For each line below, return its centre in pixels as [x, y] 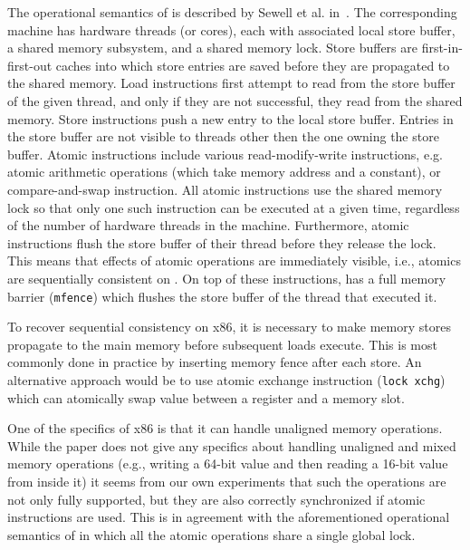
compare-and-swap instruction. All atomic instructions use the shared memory [225, 189]
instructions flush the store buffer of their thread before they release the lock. [222, 242]
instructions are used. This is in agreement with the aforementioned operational [229, 517]
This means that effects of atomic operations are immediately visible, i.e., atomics [234, 261]
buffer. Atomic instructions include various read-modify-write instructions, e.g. [225, 154]
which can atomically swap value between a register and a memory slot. [206, 397]
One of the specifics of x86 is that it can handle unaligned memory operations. [225, 428]
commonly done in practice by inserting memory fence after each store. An [215, 362]
